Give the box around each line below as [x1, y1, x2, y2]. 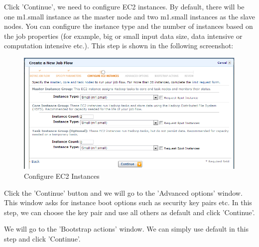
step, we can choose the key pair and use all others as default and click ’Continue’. [4, 207, 255, 217]
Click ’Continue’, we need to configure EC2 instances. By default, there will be [4, 1, 245, 11]
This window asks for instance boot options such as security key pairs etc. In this [4, 197, 252, 208]
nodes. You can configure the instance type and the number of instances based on [4, 21, 253, 31]
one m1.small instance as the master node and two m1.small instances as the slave [4, 11, 255, 21]
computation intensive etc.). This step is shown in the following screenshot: [4, 40, 234, 51]
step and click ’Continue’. [4, 234, 81, 244]
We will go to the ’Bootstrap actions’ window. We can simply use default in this [4, 224, 249, 234]
